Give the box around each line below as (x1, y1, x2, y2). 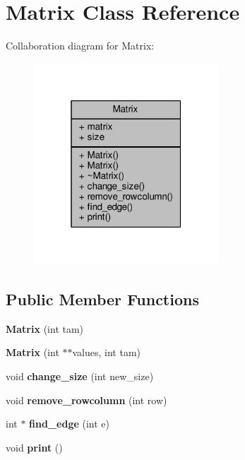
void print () (6, 440, 63, 454)
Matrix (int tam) (6, 321, 84, 336)
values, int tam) (72, 345, 141, 360)
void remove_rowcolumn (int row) (6, 392, 167, 407)
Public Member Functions (6, 288, 199, 309)
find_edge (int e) (29, 416, 110, 431)
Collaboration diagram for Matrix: (6, 38, 155, 53)
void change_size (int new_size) (6, 368, 154, 383)
